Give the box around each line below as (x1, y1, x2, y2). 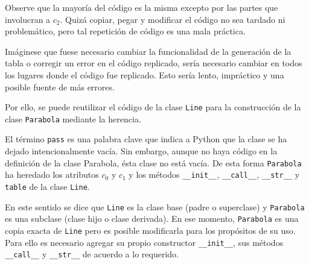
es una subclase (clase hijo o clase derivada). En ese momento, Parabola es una (5, 212, 299, 225)
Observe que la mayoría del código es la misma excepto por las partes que (5, 1, 278, 13)
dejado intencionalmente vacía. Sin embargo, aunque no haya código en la (5, 145, 278, 157)
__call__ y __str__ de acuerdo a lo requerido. (5, 248, 179, 260)
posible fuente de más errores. (5, 80, 115, 93)
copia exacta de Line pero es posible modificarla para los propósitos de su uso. (5, 224, 296, 236)
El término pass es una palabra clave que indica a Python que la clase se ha (5, 133, 287, 145)
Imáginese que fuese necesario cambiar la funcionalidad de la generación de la (5, 45, 291, 57)
